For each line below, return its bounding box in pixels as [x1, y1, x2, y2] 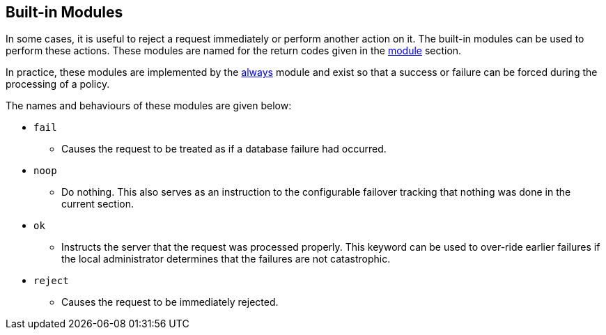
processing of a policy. [6, 78, 110, 91]
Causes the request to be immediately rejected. [61, 296, 279, 309]
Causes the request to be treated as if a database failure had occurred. [61, 143, 387, 155]
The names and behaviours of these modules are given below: [6, 100, 292, 112]
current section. [61, 198, 134, 210]
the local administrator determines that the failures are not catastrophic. [61, 253, 391, 265]
